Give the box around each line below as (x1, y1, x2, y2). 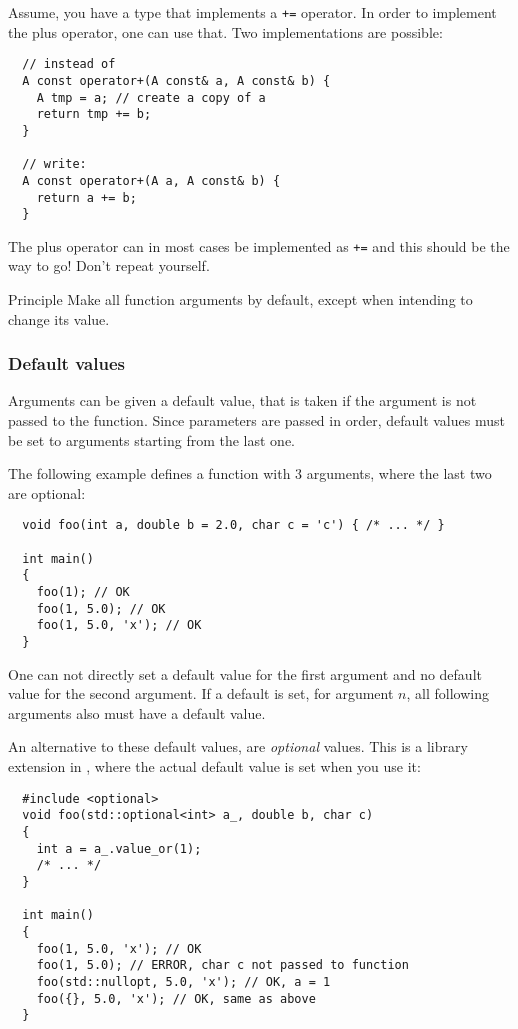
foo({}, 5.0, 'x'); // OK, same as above (36, 991, 316, 1006)
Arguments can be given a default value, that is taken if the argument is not (8, 390, 477, 411)
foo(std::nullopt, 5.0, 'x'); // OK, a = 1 (36, 974, 331, 989)
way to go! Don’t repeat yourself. (8, 255, 210, 276)
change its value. (8, 308, 110, 329)
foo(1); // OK (36, 585, 130, 600)
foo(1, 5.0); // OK (36, 601, 166, 616)
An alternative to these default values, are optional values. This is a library (8, 736, 468, 757)
